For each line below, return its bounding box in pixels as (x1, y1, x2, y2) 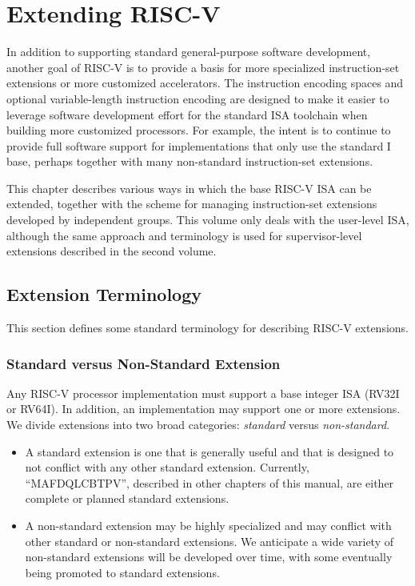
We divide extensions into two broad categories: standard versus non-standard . (6, 416, 390, 433)
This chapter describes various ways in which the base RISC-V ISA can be (6, 179, 372, 196)
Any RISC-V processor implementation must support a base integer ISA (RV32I (6, 384, 400, 401)
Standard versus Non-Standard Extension (6, 353, 281, 373)
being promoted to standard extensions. (25, 564, 220, 580)
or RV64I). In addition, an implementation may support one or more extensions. (6, 400, 401, 417)
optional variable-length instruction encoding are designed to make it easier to (6, 90, 389, 106)
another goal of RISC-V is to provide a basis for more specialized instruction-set (6, 58, 400, 75)
